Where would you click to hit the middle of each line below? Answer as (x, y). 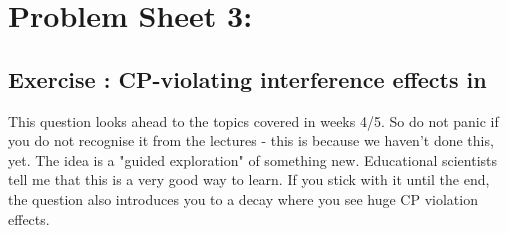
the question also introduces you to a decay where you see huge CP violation (243, 198)
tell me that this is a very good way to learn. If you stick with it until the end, (249, 179)
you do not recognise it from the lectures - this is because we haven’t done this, (251, 140)
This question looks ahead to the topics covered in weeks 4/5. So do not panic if (253, 120)
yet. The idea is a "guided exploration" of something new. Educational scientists (253, 159)
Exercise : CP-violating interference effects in (247, 78)
